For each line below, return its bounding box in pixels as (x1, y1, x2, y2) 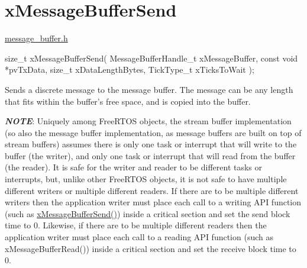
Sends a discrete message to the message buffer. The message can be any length (5, 83, 293, 95)
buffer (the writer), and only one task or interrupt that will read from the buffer (5, 149, 296, 162)
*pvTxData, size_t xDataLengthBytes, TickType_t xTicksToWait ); (5, 63, 254, 76)
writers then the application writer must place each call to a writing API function (5, 196, 302, 208)
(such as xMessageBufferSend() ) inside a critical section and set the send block (5, 207, 290, 219)
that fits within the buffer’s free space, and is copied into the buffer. (5, 95, 251, 107)
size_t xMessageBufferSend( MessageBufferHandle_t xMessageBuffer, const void (5, 51, 298, 64)
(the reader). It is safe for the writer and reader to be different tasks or (5, 161, 263, 173)
